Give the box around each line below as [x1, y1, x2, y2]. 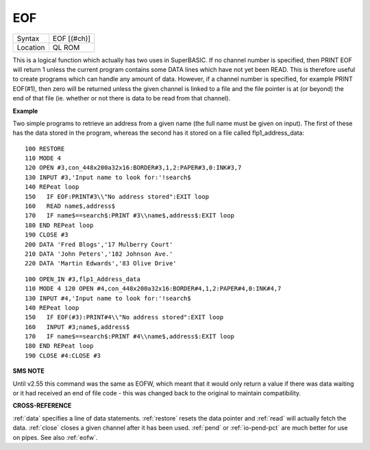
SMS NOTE [12, 367, 45, 375]
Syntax [16, 34, 40, 43]
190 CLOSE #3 [25, 231, 69, 239]
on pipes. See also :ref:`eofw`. [12, 433, 98, 441]
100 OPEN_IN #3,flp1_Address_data [25, 275, 140, 283]
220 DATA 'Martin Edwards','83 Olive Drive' [25, 260, 177, 267]
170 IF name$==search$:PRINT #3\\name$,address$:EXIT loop [25, 212, 234, 220]
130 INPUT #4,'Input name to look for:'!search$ [25, 294, 191, 302]
